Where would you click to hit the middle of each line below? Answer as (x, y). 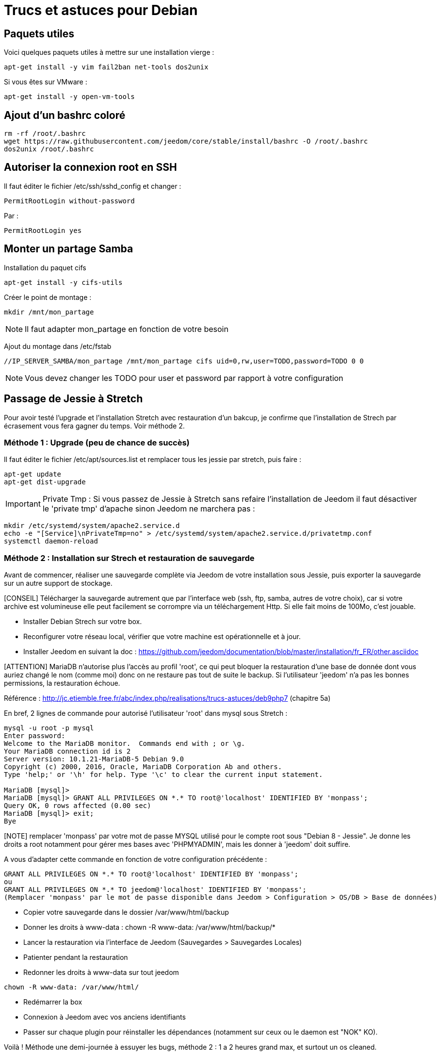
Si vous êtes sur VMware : (46, 82)
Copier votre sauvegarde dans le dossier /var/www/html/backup (126, 912)
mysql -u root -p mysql (49, 728)
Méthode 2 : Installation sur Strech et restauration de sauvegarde (129, 558)
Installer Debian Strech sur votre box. (83, 622)
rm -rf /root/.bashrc (45, 134)
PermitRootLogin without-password (69, 201)
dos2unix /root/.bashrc (49, 149)
